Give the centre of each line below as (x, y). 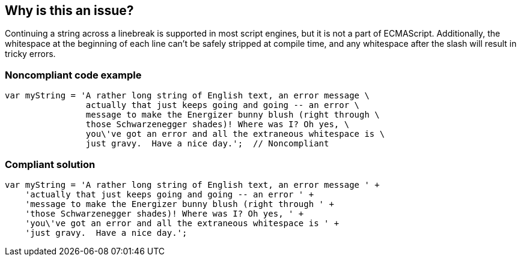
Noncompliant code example (73, 75)
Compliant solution (50, 164)
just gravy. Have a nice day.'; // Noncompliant (207, 144)
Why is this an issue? (69, 10)
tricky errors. (30, 54)
